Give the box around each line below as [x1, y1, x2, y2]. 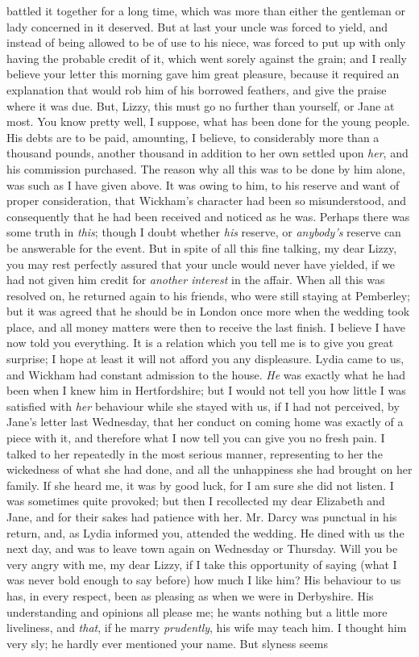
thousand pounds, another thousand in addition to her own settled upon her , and [6, 144, 409, 161]
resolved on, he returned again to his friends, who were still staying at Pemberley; [6, 287, 410, 303]
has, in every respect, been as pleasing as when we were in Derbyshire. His [6, 587, 374, 604]
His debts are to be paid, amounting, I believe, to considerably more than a [6, 128, 380, 145]
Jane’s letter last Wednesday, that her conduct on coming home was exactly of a [6, 413, 404, 430]
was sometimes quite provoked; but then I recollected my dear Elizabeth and [6, 492, 385, 509]
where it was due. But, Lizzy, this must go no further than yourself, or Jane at [6, 97, 395, 114]
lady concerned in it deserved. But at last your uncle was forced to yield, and [6, 18, 388, 35]
